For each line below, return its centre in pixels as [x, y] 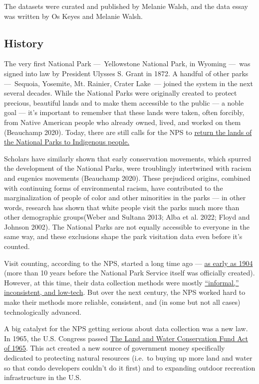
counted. [17, 246]
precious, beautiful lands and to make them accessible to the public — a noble [124, 102]
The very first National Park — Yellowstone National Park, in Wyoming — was [127, 64]
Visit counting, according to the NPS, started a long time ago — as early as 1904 [129, 263]
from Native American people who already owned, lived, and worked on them [123, 122]
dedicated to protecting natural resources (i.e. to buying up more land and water [128, 358]
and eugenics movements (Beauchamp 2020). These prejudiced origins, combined [127, 178]
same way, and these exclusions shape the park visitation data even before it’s [123, 236]
